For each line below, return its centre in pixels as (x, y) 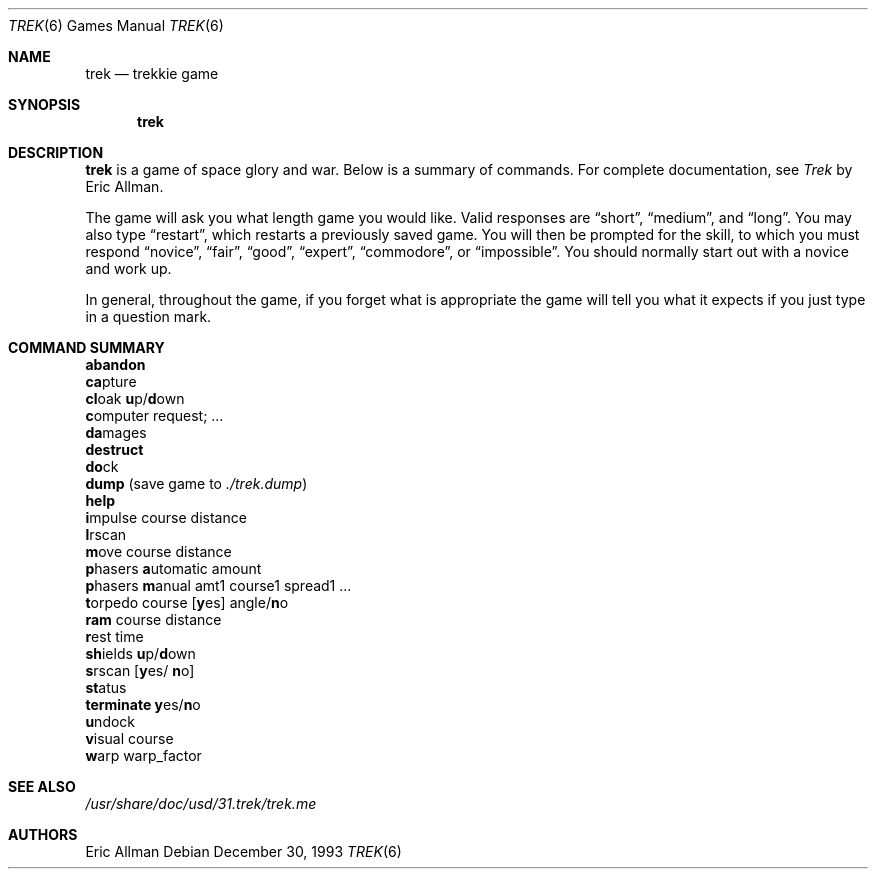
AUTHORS (43, 834)
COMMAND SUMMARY (86, 347)
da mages (116, 432)
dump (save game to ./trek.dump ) (196, 483)
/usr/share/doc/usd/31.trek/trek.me (201, 803)
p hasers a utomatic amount (173, 568)
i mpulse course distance (166, 517)
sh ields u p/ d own (140, 653)
